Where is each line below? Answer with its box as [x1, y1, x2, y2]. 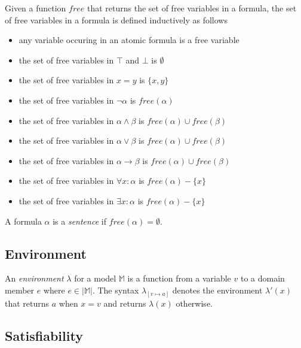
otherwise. [176, 296, 213, 309]
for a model [74, 272, 116, 285]
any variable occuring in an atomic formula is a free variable [19, 34, 239, 46]
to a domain [240, 272, 285, 285]
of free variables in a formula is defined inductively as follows [5, 13, 228, 26]
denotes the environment [172, 283, 263, 296]
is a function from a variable [127, 272, 231, 285]
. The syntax [92, 283, 139, 296]
